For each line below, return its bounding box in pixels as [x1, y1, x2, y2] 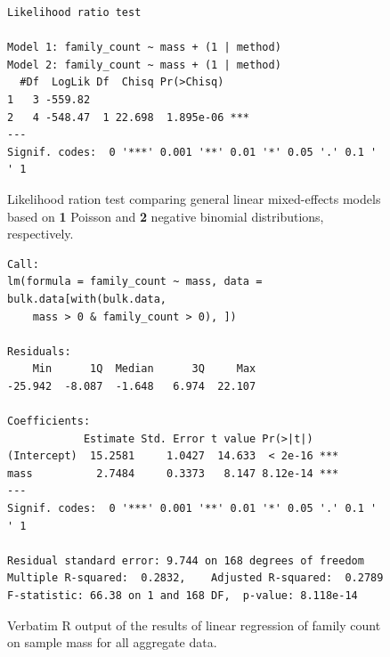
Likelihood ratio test [7, 6, 142, 19]
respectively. [7, 224, 74, 243]
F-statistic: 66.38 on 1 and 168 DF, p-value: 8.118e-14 [7, 589, 358, 602]
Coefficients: [7, 415, 91, 428]
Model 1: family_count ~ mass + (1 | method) [7, 41, 281, 54]
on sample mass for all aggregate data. [7, 633, 217, 652]
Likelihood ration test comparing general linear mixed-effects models [7, 189, 381, 207]
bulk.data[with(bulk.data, [7, 292, 167, 305]
